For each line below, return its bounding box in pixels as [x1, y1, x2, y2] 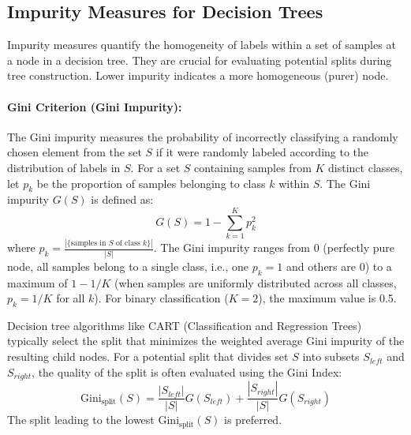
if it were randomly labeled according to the [155, 144, 369, 160]
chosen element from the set [7, 144, 142, 160]
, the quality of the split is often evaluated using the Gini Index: [32, 363, 342, 380]
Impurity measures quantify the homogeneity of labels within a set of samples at [7, 36, 396, 53]
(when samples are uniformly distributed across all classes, [114, 274, 397, 291]
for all [56, 290, 85, 306]
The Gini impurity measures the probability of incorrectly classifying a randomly [7, 128, 398, 144]
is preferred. [224, 411, 282, 428]
